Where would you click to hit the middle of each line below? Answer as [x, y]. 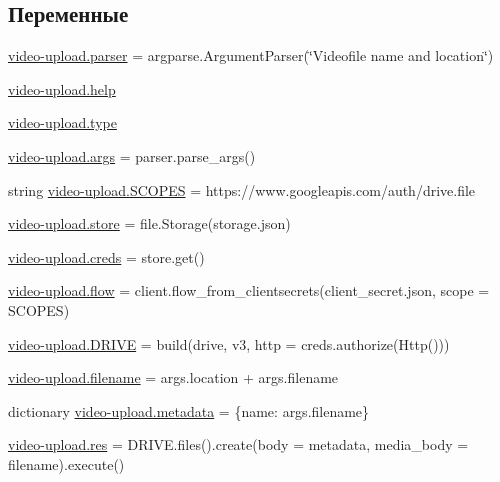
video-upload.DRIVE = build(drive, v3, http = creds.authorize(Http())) [229, 343]
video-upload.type [62, 122]
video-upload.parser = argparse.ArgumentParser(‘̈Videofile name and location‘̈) [251, 55]
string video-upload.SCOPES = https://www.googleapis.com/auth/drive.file [242, 189]
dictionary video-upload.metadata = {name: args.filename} [189, 410]
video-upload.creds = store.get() [106, 256]
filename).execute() [66, 463]
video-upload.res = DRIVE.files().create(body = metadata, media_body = [238, 444]
